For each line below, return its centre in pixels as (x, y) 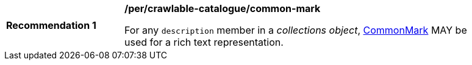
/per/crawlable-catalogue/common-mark (223, 8)
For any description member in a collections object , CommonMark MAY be (296, 30)
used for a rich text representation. (204, 42)
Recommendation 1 (51, 25)
